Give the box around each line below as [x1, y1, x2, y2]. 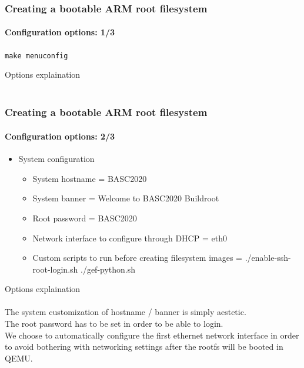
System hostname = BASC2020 [32, 172, 147, 184]
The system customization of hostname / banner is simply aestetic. [5, 306, 246, 318]
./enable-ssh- [245, 251, 291, 264]
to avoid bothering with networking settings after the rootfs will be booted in [5, 340, 283, 353]
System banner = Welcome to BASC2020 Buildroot [32, 192, 219, 204]
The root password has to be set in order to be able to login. [5, 317, 223, 330]
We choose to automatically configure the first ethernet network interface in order [5, 329, 299, 341]
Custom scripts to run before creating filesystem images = [32, 251, 243, 264]
